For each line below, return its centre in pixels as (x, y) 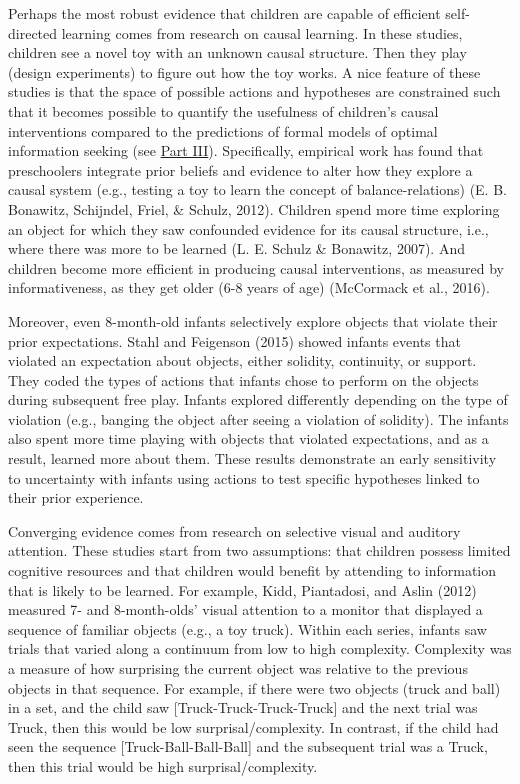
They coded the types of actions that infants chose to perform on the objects (243, 379)
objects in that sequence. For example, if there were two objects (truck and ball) (254, 687)
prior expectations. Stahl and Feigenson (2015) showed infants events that (234, 340)
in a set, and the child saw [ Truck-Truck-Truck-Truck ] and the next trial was (243, 707)
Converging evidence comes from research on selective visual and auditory (234, 530)
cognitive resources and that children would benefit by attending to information (252, 570)
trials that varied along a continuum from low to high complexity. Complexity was (260, 648)
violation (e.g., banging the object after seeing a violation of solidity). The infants (258, 418)
